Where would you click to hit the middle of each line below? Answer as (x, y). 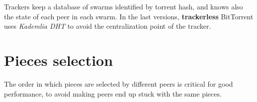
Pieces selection (59, 60)
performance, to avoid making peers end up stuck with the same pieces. (113, 93)
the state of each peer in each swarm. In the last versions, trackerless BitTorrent (129, 16)
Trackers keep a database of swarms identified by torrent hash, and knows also (124, 6)
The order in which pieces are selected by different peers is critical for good (119, 83)
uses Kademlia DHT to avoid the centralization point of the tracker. (108, 26)
